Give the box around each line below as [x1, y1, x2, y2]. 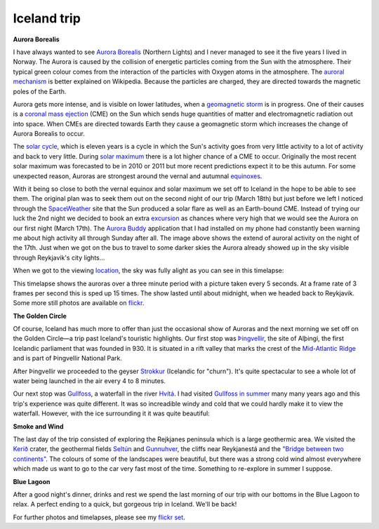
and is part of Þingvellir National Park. [13, 354, 122, 363]
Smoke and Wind [13, 422, 64, 431]
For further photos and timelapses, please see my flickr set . [13, 513, 185, 521]
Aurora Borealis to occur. [13, 130, 86, 138]
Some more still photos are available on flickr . [13, 299, 145, 307]
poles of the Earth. [13, 87, 67, 95]
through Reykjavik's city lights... [13, 253, 105, 262]
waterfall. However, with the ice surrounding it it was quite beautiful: [13, 409, 210, 417]
